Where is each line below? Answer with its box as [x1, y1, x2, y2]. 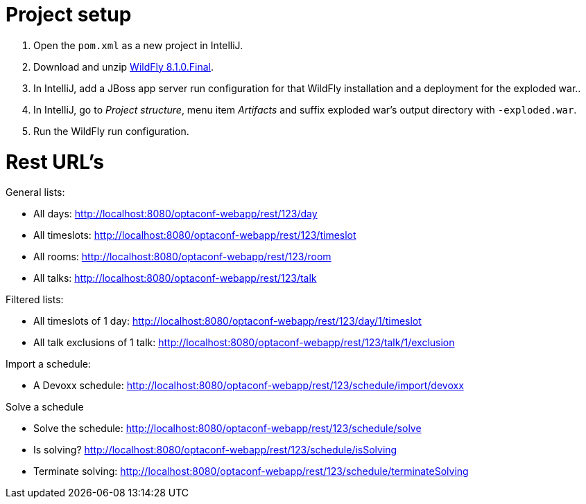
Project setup [6, 3, 132, 26]
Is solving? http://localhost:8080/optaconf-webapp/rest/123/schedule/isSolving [33, 444, 397, 456]
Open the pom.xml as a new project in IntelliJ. [33, 39, 243, 51]
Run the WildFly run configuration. [33, 125, 189, 137]
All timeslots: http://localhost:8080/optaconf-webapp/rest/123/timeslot [33, 229, 356, 242]
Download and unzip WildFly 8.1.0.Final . [33, 60, 214, 73]
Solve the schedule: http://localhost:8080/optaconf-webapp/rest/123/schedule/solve [33, 422, 422, 435]
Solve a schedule [6, 401, 84, 413]
